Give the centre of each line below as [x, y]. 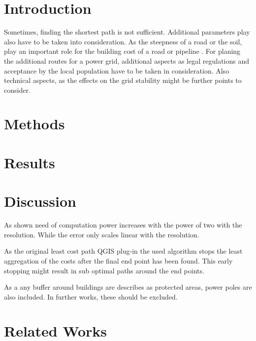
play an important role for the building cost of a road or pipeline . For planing [122, 51]
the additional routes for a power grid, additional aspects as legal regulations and [127, 60]
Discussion [40, 201]
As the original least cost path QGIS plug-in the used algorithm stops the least [123, 251]
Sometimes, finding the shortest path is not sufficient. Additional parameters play [127, 32]
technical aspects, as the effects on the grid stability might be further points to [123, 80]
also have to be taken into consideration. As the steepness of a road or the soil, [123, 41]
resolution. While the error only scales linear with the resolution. [102, 234]
